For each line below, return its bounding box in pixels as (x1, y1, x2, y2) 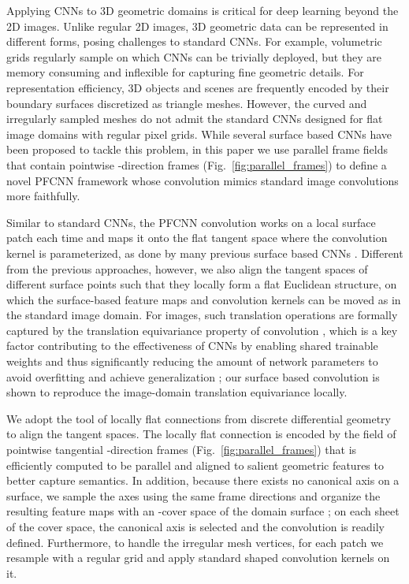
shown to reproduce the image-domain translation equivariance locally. (6, 384, 348, 400)
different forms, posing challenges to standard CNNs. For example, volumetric (6, 33, 382, 50)
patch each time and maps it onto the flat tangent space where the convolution (6, 229, 388, 246)
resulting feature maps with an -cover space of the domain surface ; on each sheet (6, 503, 400, 519)
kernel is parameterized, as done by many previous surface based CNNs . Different (6, 244, 403, 261)
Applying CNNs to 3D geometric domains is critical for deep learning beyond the (6, 2, 399, 18)
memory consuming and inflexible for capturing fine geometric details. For (6, 64, 364, 80)
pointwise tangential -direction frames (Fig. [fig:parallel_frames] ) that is (6, 441, 357, 458)
